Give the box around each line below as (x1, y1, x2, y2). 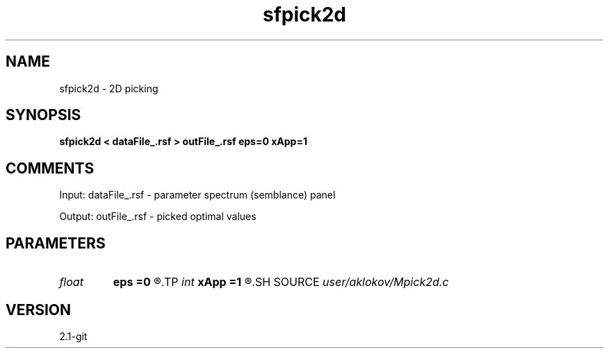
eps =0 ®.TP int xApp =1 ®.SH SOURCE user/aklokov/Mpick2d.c (113, 275, 449, 289)
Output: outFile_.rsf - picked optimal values (59, 210, 257, 223)
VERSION (6, 301, 72, 319)
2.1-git (59, 330, 88, 342)
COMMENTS (6, 159, 95, 177)
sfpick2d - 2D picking (59, 82, 159, 94)
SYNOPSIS (6, 106, 81, 124)
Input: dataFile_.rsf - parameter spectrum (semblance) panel (59, 189, 336, 201)
